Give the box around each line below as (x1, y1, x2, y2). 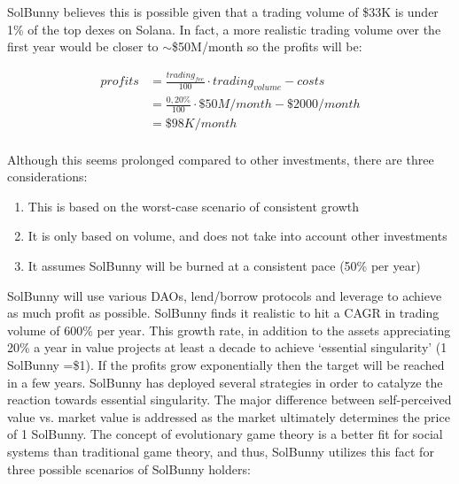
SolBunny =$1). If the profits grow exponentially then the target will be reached (7, 356, 445, 374)
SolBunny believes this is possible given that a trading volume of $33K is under (7, 3, 439, 20)
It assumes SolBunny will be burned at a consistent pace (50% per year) (27, 257, 421, 275)
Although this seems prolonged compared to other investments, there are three (7, 150, 434, 168)
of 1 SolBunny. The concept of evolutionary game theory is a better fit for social (7, 425, 443, 443)
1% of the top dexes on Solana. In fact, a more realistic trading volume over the (7, 19, 441, 38)
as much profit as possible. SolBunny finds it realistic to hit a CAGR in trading (7, 303, 440, 322)
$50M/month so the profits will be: (172, 37, 362, 56)
